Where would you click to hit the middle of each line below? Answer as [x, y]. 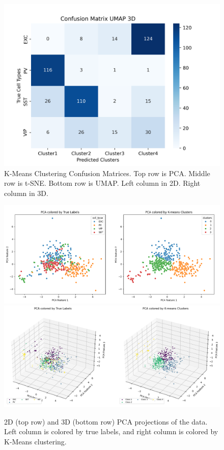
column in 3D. [26, 193]
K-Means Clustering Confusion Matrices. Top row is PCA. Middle [107, 173]
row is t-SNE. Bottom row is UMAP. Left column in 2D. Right [102, 183]
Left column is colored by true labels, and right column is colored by [111, 431]
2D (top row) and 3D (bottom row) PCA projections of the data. [106, 421]
